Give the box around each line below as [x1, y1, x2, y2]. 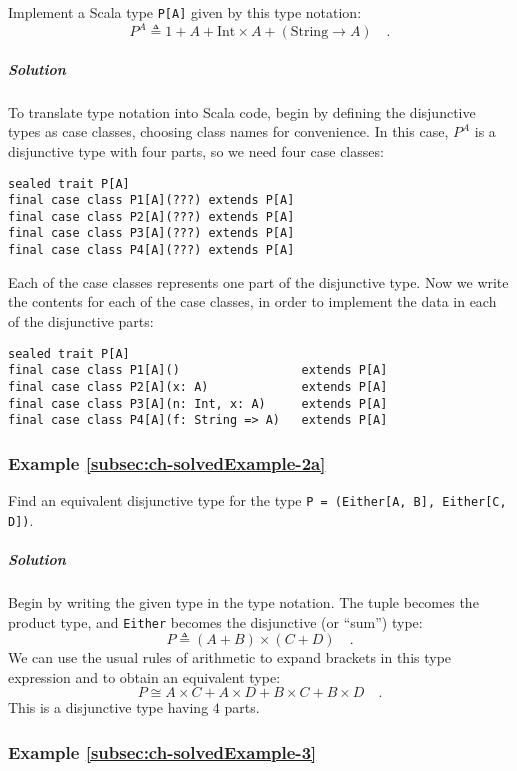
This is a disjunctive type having [8, 697, 209, 718]
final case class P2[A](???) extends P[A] [8, 209, 295, 224]
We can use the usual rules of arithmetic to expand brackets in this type [8, 647, 452, 668]
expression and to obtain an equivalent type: [8, 666, 281, 687]
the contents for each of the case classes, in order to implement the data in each [8, 291, 497, 312]
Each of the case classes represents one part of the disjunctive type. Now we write [8, 271, 509, 292]
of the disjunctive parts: [8, 310, 154, 331]
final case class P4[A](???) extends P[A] [8, 243, 295, 258]
